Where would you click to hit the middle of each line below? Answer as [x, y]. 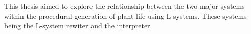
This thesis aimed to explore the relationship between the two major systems [124, 6]
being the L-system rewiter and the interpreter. [78, 26]
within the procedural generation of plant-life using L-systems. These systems [125, 16]
